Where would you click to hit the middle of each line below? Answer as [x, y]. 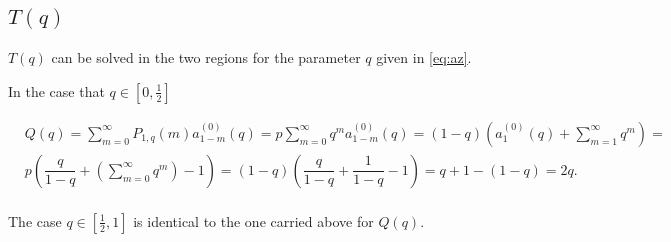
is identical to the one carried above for [253, 220]
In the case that [56, 90]
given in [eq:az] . [424, 57]
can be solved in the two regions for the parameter [206, 57]
